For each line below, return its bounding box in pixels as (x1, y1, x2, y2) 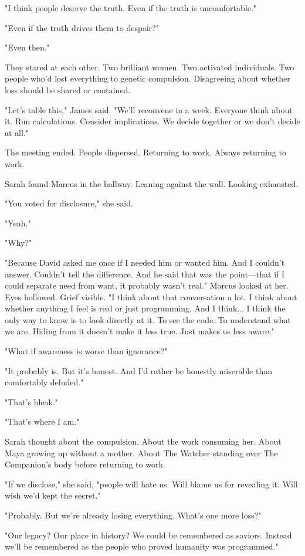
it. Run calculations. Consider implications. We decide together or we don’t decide (5, 115, 300, 127)
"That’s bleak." (5, 395, 59, 408)
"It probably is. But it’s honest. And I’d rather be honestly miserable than (5, 364, 272, 377)
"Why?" (5, 236, 32, 249)
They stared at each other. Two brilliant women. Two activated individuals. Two (5, 60, 294, 73)
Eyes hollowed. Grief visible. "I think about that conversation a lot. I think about (5, 290, 297, 303)
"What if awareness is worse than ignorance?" (5, 345, 168, 357)
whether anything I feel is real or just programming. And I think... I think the (5, 302, 286, 314)
